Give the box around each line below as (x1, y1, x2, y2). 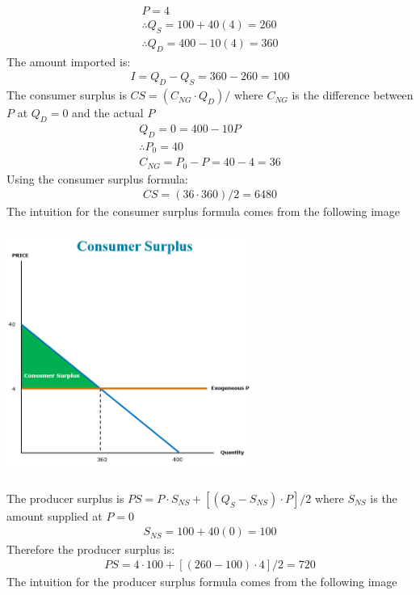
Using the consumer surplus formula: (6, 170, 188, 187)
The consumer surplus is (6, 87, 127, 103)
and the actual (72, 104, 144, 121)
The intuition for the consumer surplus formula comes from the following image (6, 203, 401, 220)
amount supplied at (6, 507, 103, 524)
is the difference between (292, 87, 414, 103)
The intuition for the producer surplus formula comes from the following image (6, 573, 397, 590)
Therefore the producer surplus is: (6, 540, 175, 557)
